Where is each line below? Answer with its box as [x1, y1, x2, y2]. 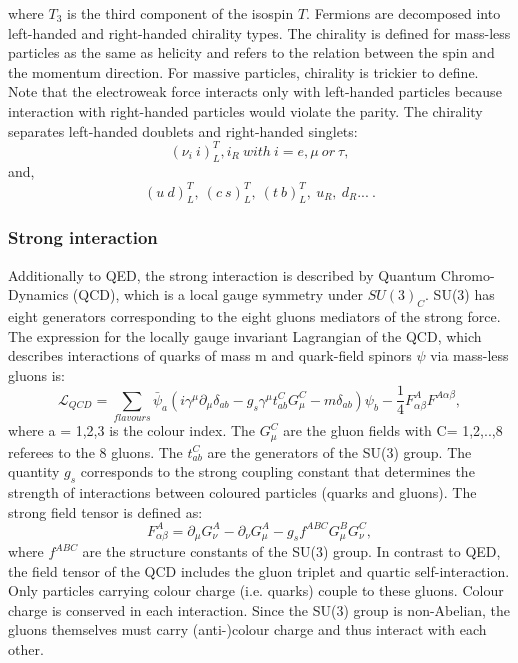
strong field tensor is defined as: [8, 501, 203, 522]
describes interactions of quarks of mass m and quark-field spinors [8, 345, 412, 366]
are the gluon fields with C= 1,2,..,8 [283, 420, 503, 441]
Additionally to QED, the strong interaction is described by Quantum [8, 264, 437, 285]
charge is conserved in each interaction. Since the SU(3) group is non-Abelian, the [8, 599, 511, 620]
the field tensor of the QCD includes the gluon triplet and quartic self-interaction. [8, 560, 510, 581]
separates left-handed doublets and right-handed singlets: [8, 120, 358, 141]
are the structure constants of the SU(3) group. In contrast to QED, [82, 541, 501, 562]
